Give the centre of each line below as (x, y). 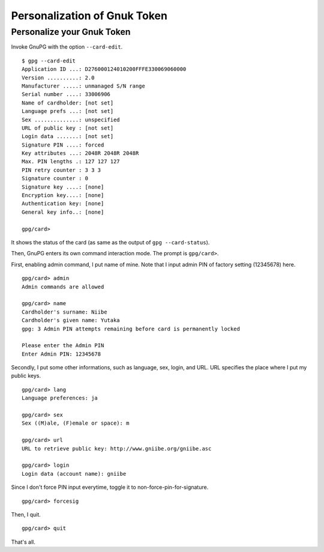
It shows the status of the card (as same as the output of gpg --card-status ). (110, 242)
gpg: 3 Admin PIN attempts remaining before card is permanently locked (131, 329)
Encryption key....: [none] (63, 196)
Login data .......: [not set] (68, 136)
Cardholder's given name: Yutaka (71, 320)
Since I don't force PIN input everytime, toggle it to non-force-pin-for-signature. (110, 487)
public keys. (26, 376)
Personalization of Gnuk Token (89, 16)
